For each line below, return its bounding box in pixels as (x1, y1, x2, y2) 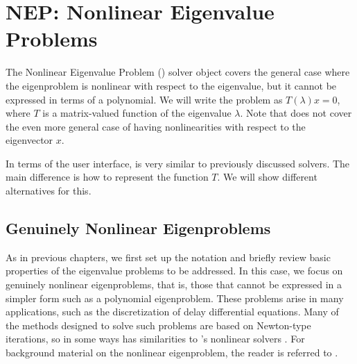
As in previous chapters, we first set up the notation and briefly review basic (6, 249, 331, 264)
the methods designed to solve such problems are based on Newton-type (6, 317, 311, 332)
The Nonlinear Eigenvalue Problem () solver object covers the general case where (6, 65, 350, 79)
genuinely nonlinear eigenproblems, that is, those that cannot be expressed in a (6, 277, 342, 292)
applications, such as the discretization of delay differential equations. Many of (6, 304, 339, 319)
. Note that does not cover (240, 106, 352, 120)
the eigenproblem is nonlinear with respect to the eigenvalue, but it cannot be (6, 78, 337, 92)
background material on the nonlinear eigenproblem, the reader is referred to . (6, 345, 338, 360)
